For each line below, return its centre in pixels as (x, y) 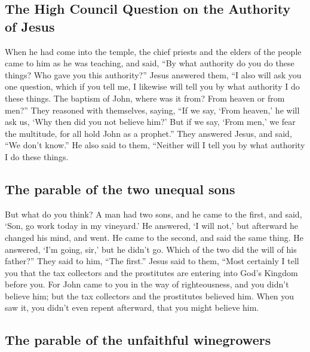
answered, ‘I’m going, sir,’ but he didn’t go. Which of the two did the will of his (151, 249)
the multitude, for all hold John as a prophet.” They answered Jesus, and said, (148, 133)
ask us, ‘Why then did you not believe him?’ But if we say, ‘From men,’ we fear (150, 122)
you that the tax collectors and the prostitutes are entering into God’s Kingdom (151, 272)
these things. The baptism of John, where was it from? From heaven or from (145, 98)
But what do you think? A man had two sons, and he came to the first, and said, (154, 214)
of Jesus (30, 26)
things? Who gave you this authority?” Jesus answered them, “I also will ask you (153, 74)
